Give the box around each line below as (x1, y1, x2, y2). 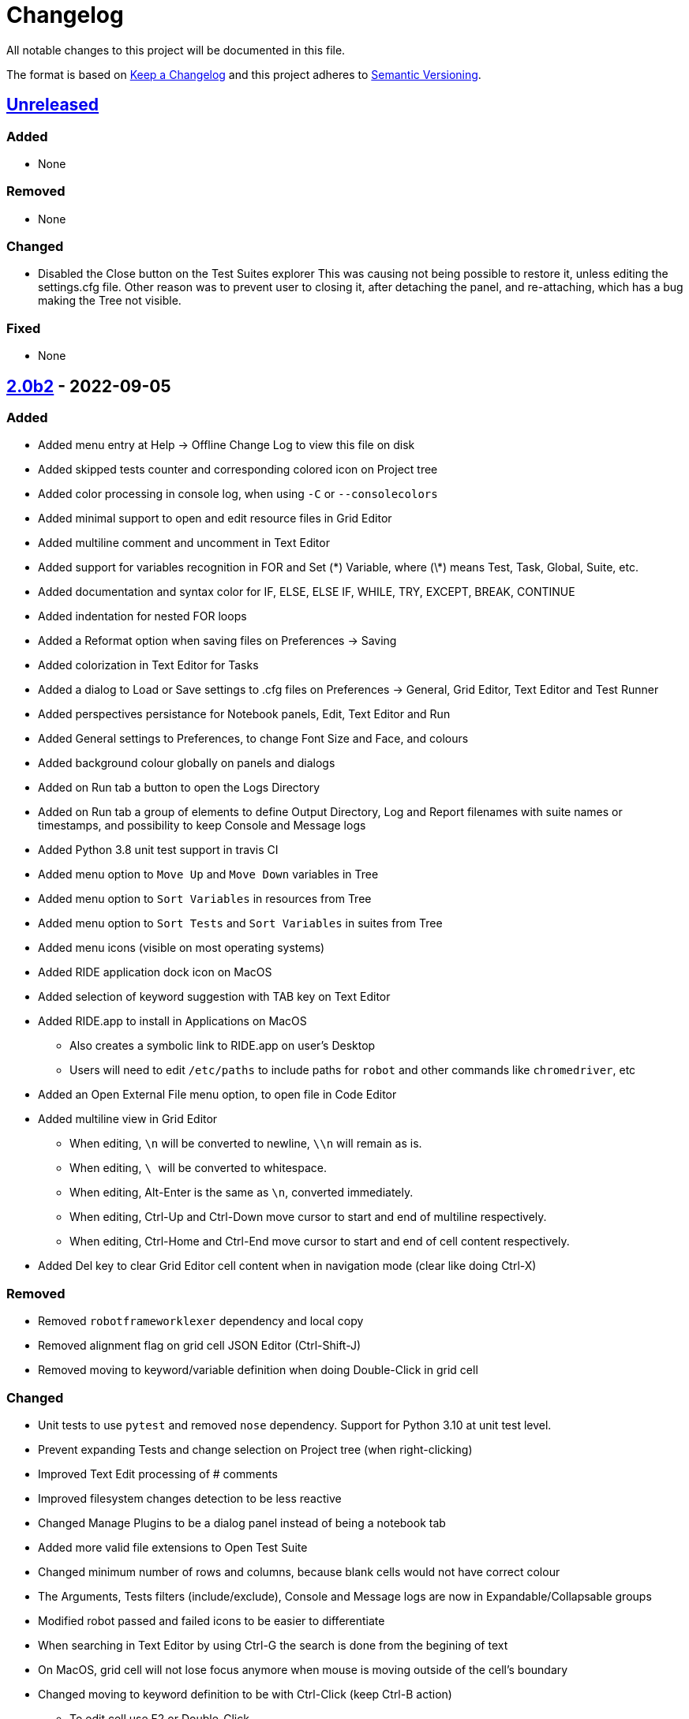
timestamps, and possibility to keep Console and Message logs (38, 818, 366, 833)
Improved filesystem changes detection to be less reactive (38, 1491, 342, 1505)
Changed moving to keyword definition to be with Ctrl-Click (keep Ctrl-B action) (38, 1687, 452, 1701)
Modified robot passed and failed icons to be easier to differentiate (38, 1613, 385, 1627)
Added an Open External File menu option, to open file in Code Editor (38, 1088, 397, 1102)
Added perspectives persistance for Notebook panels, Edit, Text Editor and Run (38, 707, 451, 721)
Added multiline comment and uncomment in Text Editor (38, 536, 330, 550)
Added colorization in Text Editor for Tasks (38, 658, 259, 672)
